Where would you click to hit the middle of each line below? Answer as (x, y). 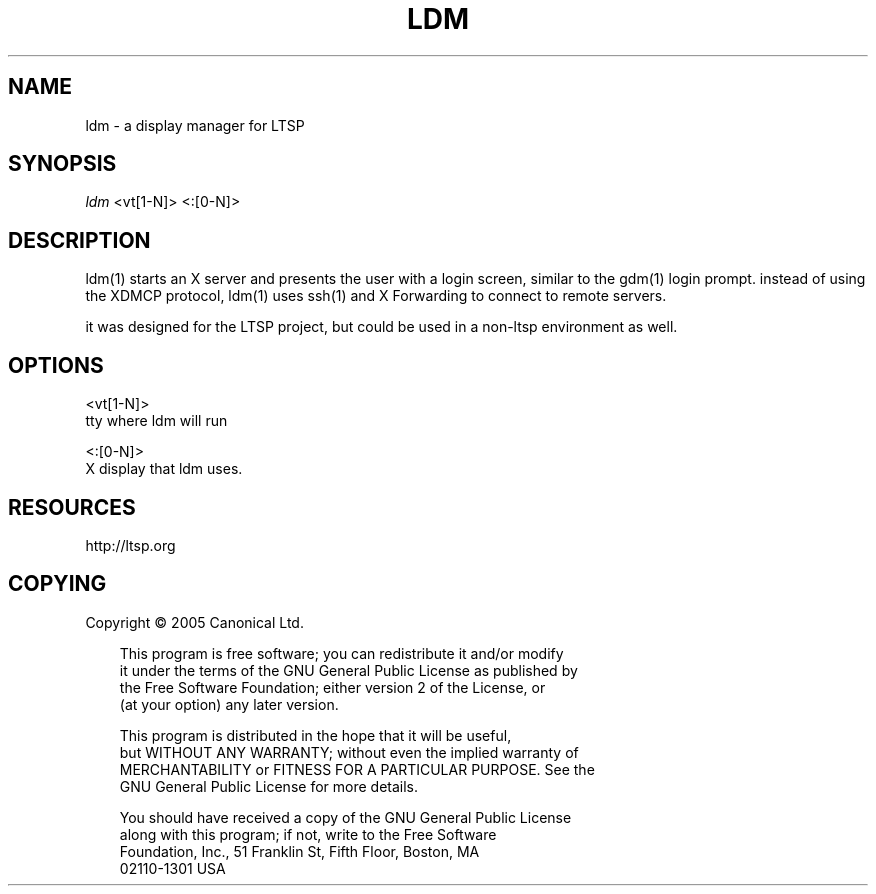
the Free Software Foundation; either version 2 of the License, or (332, 687)
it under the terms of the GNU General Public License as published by (348, 670)
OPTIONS (56, 365)
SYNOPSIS (62, 164)
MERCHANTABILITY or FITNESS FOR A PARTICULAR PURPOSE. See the (357, 769)
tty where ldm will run (156, 421)
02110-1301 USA (172, 868)
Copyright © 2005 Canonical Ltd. (194, 622)
